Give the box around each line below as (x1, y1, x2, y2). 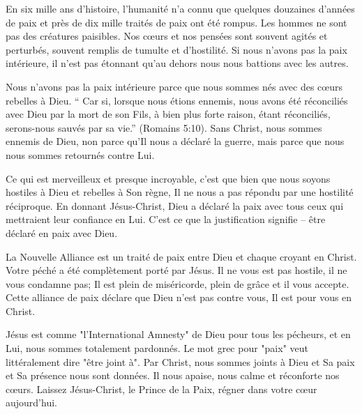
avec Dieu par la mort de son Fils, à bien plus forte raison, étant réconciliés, (6, 107, 331, 121)
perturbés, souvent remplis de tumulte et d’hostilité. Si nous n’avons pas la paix (6, 42, 347, 56)
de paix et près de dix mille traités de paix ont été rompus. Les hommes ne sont (6, 15, 347, 29)
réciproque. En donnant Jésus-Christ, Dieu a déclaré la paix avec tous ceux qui (6, 198, 344, 213)
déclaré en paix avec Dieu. (6, 225, 118, 240)
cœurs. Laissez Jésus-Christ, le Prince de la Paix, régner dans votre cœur (6, 381, 317, 396)
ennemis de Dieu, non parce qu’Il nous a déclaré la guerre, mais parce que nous (6, 134, 345, 148)
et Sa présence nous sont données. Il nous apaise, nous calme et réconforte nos (6, 368, 340, 383)
